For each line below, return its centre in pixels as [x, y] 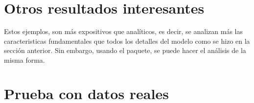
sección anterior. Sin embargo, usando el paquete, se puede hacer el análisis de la [125, 50]
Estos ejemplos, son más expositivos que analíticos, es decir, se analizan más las [123, 31]
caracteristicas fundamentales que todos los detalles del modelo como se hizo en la [127, 41]
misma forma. [24, 60]
